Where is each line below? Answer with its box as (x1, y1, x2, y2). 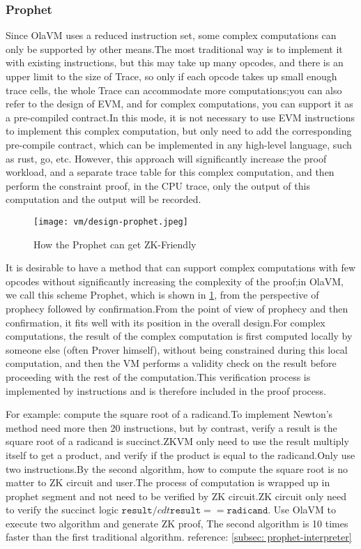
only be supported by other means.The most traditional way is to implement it (6, 41, 343, 56)
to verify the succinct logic (6, 502, 118, 517)
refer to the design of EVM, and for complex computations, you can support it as (6, 96, 353, 111)
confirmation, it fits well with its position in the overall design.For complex (6, 315, 325, 329)
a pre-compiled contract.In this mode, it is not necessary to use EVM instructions (6, 110, 355, 124)
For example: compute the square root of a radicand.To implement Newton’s (6, 407, 333, 421)
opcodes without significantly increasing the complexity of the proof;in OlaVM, (6, 273, 344, 288)
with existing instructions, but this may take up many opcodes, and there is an (6, 55, 344, 70)
